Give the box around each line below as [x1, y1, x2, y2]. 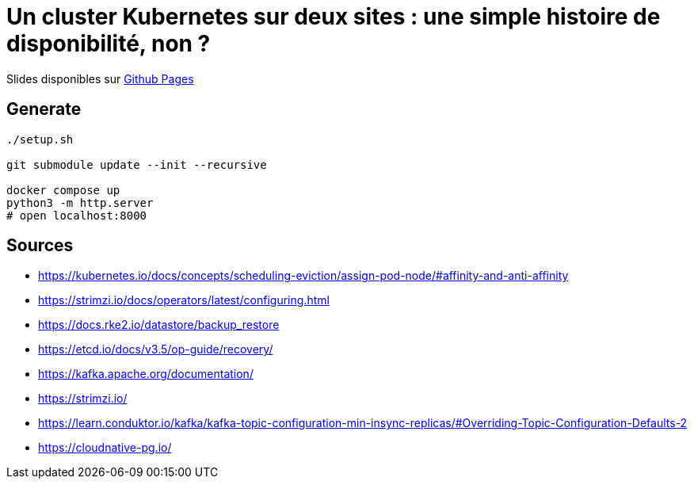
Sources [6, 235, 74, 256]
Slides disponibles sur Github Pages [6, 71, 194, 86]
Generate [6, 99, 82, 120]
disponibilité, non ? [6, 30, 211, 57]
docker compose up [6, 183, 120, 197]
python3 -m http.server [6, 196, 154, 209]
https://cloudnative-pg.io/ [38, 441, 172, 455]
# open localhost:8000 [6, 208, 147, 222]
